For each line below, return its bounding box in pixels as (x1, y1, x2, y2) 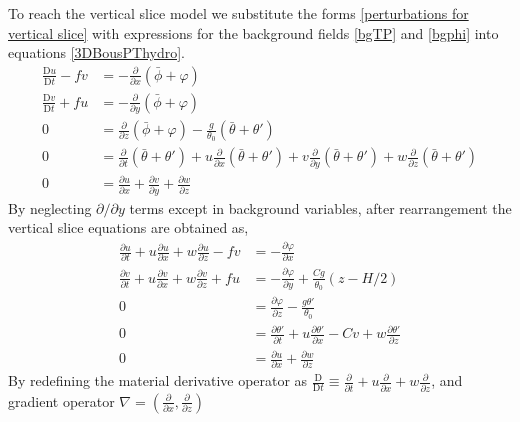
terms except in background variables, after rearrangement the (129, 197, 512, 218)
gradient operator (8, 390, 115, 411)
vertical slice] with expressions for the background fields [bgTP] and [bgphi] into (8, 22, 499, 43)
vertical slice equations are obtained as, (8, 217, 249, 238)
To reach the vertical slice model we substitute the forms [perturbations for (8, 3, 469, 23)
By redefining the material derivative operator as (8, 370, 308, 391)
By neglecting (8, 197, 92, 218)
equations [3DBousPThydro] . (8, 42, 185, 63)
